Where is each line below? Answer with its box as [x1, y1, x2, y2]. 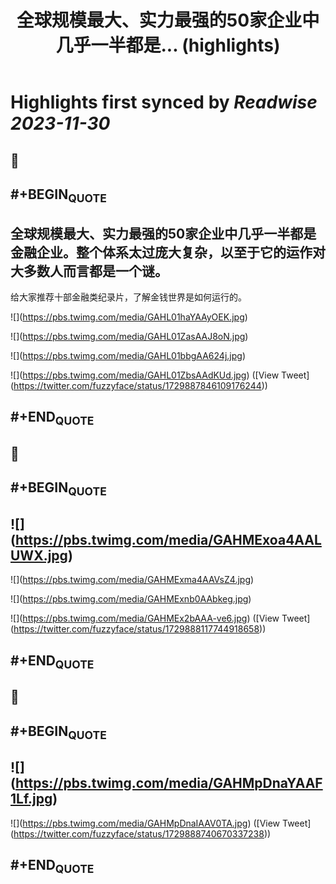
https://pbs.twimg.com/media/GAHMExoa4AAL [14, 531, 322, 548]
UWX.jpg [10, 547, 68, 564]
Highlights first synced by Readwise [10, 91, 318, 114]
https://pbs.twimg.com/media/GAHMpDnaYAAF [14, 775, 323, 792]
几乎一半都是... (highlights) [55, 34, 281, 57]
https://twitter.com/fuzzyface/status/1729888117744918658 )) [13, 623, 267, 635]
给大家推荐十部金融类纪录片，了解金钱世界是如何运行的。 [10, 291, 247, 303]
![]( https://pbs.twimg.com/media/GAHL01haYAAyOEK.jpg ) [10, 311, 248, 323]
